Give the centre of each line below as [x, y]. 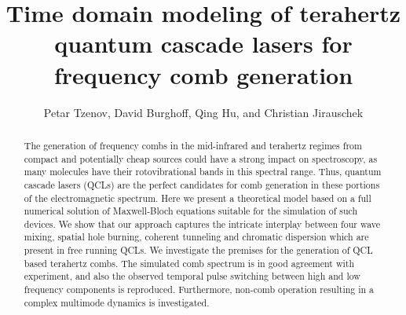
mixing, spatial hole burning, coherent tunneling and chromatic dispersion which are [196, 237]
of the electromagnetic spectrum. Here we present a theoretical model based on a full [198, 198]
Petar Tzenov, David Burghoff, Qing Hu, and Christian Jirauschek [203, 112]
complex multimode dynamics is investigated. [117, 302]
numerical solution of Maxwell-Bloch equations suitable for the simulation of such [191, 211]
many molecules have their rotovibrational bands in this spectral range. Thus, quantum [203, 172]
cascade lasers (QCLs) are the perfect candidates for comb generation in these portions [202, 184]
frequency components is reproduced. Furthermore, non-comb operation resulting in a [199, 289]
